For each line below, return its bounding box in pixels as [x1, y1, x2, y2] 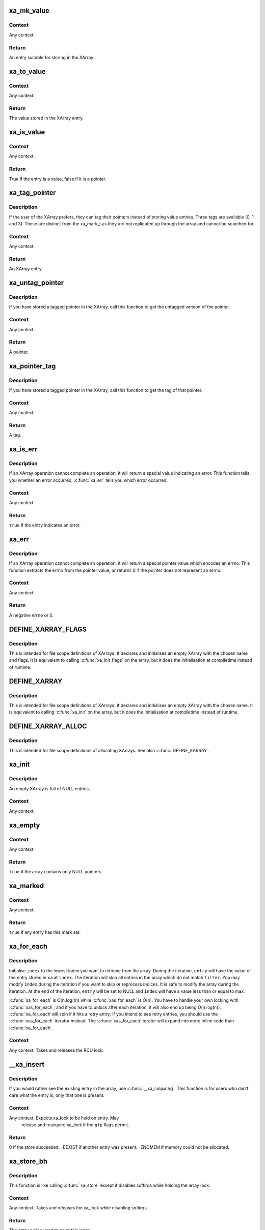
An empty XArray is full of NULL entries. [9, 785, 90, 792]
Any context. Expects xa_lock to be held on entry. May [9, 1115, 119, 1121]
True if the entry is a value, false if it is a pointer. [9, 176, 106, 182]
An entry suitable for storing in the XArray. [9, 54, 95, 60]
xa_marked [9, 881, 44, 890]
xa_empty [9, 821, 40, 829]
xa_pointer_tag [9, 362, 56, 370]
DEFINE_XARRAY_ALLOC [9, 722, 87, 731]
